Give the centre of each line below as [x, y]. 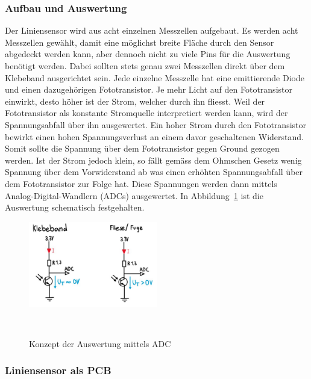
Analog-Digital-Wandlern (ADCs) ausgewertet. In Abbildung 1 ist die [134, 195]
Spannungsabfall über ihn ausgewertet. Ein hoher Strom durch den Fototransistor [156, 124]
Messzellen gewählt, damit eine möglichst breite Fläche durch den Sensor [140, 42]
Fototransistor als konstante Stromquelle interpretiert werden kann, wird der [146, 113]
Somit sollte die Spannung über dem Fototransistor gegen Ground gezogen [142, 148]
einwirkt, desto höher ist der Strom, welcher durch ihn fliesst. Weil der [135, 101]
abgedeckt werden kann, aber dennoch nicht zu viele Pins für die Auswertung [148, 54]
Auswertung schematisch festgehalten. [75, 207]
